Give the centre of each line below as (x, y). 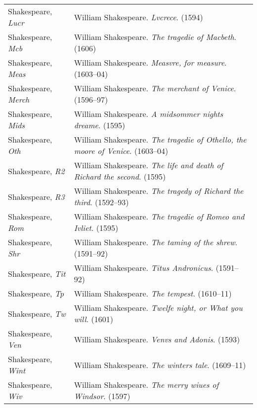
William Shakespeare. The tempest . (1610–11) (153, 293)
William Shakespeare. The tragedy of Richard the (159, 191)
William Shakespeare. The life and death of (149, 165)
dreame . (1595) (100, 125)
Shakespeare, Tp (36, 293)
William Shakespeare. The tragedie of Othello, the (160, 139)
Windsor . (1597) (102, 396)
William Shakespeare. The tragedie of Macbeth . (155, 37)
